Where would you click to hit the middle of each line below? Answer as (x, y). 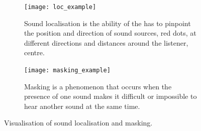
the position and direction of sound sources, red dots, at (110, 33)
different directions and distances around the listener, (106, 42)
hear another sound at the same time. (82, 106)
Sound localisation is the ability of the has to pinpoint (108, 23)
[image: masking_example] (67, 71)
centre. (34, 52)
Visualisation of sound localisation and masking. (78, 123)
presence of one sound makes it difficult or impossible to (111, 96)
